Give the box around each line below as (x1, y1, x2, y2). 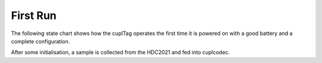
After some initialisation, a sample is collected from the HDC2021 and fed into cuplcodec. (11, 49, 230, 56)
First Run (11, 9, 57, 22)
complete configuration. (11, 37, 70, 45)
